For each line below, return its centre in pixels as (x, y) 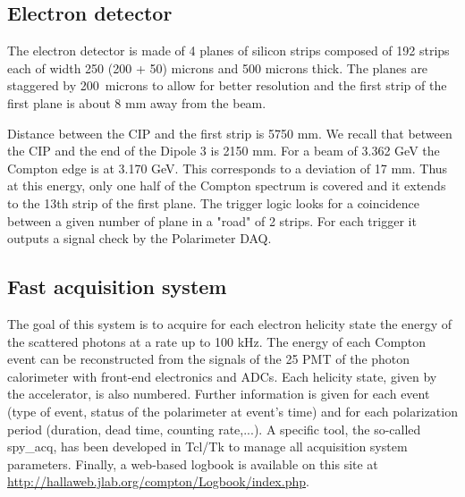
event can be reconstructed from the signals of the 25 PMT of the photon (209, 359)
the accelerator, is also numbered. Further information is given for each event (219, 394)
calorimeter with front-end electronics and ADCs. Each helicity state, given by (222, 376)
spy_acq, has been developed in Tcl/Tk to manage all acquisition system (207, 446)
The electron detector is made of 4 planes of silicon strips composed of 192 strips (228, 51)
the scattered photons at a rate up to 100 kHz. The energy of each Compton (217, 341)
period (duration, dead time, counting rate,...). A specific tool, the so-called (214, 429)
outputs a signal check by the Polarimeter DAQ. (139, 238)
